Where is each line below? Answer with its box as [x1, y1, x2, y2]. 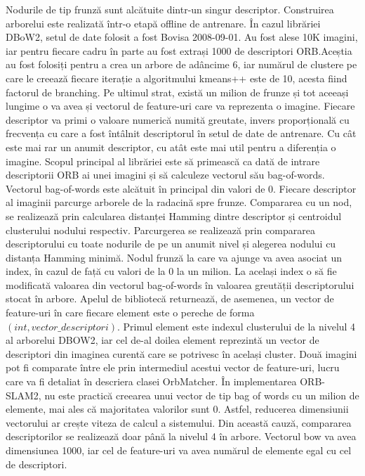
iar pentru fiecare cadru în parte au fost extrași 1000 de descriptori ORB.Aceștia [6, 43, 352, 58]
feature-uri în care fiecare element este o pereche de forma [6, 305, 255, 320]
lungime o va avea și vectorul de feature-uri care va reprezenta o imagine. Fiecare [6, 98, 355, 113]
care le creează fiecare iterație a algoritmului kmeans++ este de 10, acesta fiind [6, 70, 347, 85]
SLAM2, [6, 387, 41, 402]
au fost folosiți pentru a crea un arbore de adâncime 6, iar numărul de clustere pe [6, 57, 357, 72]
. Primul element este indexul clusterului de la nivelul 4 [117, 319, 356, 333]
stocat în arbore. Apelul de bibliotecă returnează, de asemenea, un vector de [6, 291, 334, 306]
